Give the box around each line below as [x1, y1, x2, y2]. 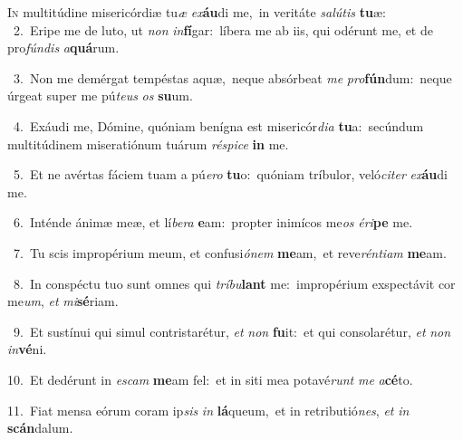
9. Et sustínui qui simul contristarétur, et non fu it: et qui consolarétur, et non [13, 321, 451, 340]
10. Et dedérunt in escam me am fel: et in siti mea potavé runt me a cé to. [7, 369, 413, 388]
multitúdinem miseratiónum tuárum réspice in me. [7, 134, 289, 153]
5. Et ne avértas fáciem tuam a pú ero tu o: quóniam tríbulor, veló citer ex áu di [13, 165, 448, 184]
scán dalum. [7, 418, 73, 437]
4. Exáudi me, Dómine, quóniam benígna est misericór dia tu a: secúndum [13, 116, 424, 135]
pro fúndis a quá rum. [7, 38, 120, 57]
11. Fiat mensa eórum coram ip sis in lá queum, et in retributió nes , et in [7, 400, 410, 419]
